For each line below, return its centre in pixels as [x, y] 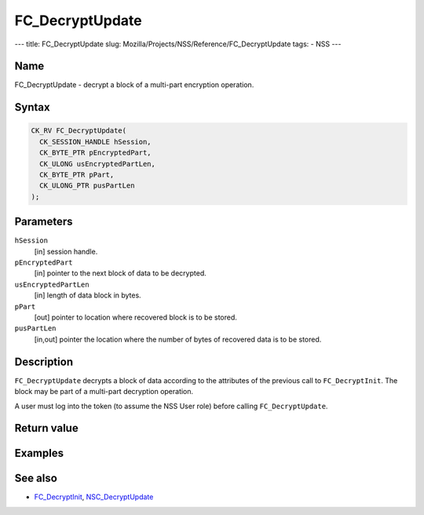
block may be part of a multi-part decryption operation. [104, 392]
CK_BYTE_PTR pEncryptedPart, [96, 153]
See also [36, 478]
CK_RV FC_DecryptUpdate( [79, 131]
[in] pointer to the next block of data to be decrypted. [121, 273]
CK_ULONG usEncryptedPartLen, [98, 164]
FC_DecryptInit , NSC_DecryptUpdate [94, 497]
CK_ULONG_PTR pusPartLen [87, 186]
